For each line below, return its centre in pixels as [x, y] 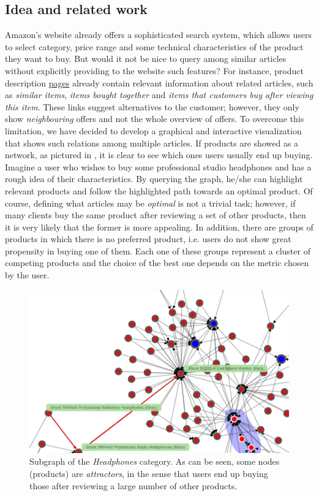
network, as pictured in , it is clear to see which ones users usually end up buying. [159, 155]
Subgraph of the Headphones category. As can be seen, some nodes [155, 461]
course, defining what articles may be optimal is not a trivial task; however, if [150, 203]
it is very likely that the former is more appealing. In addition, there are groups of [159, 227]
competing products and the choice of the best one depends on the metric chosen [157, 263]
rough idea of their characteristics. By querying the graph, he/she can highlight [154, 179]
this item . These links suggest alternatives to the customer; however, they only [152, 106]
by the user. [27, 275]
